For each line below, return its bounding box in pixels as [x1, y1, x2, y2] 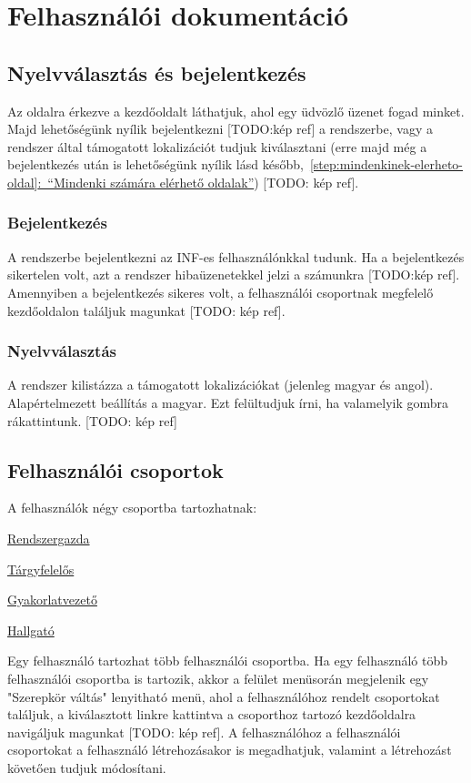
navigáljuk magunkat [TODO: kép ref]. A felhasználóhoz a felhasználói [7, 722, 401, 741]
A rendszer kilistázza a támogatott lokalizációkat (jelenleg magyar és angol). [7, 375, 434, 394]
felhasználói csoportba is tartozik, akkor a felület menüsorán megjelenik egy [7, 668, 429, 687]
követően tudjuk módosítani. [7, 758, 166, 777]
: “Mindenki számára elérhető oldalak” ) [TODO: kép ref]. [37, 172, 359, 191]
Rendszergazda [7, 528, 90, 547]
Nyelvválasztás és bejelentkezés [7, 58, 306, 86]
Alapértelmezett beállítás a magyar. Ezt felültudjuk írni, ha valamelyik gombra [7, 392, 449, 412]
